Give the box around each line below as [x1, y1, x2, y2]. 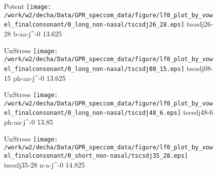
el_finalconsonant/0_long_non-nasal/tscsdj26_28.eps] [4, 21, 185, 29]
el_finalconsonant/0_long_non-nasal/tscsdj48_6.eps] [4, 109, 181, 117]
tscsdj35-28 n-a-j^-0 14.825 [4, 159, 85, 170]
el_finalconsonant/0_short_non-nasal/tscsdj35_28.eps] [4, 152, 188, 159]
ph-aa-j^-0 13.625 [13, 72, 66, 83]
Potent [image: [4, 1, 51, 11]
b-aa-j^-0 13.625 [13, 28, 62, 38]
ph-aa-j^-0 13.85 [4, 117, 53, 127]
